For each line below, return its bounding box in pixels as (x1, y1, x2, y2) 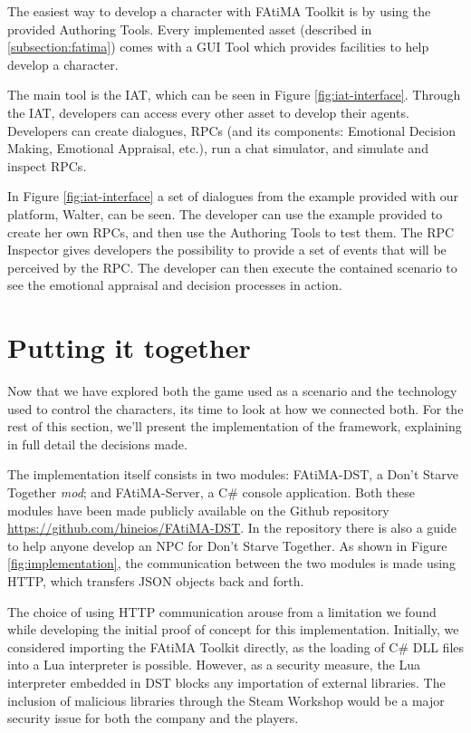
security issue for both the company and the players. (7, 709, 299, 728)
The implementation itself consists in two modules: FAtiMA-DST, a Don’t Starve (7, 465, 458, 484)
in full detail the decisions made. (7, 434, 187, 453)
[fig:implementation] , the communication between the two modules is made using (7, 554, 456, 573)
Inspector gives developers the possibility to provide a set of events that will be (7, 240, 447, 259)
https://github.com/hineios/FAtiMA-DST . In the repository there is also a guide (7, 518, 457, 537)
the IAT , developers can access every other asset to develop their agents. (7, 102, 409, 121)
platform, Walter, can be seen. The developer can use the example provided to (7, 204, 443, 223)
